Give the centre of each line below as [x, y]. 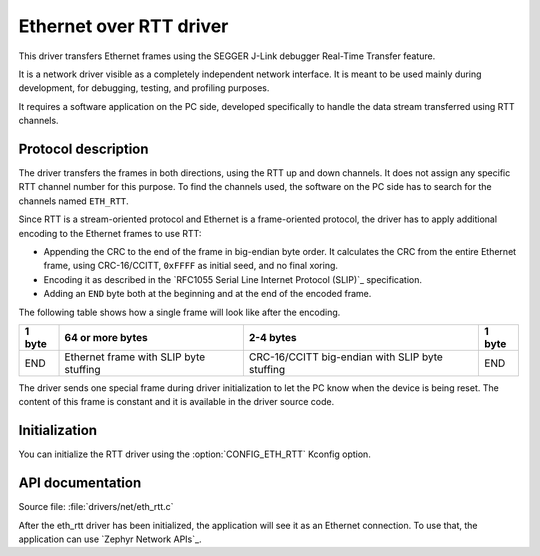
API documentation [80, 483]
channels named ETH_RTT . [73, 201]
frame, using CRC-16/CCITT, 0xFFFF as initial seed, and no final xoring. [191, 266]
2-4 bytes [272, 337]
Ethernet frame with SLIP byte [135, 357]
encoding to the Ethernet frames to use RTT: [110, 233]
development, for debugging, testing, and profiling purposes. [144, 88]
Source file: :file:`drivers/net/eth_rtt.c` [96, 507]
